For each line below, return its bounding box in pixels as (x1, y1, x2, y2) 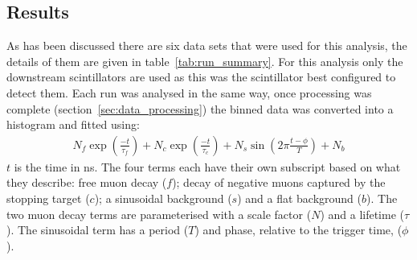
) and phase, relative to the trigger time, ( (194, 221, 403, 238)
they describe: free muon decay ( (6, 174, 167, 191)
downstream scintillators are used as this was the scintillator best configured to (6, 68, 396, 85)
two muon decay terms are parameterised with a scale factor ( (6, 205, 312, 222)
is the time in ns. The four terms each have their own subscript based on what (14, 158, 401, 175)
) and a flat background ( (237, 189, 362, 206)
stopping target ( (6, 189, 90, 206)
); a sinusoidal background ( (94, 189, 232, 206)
